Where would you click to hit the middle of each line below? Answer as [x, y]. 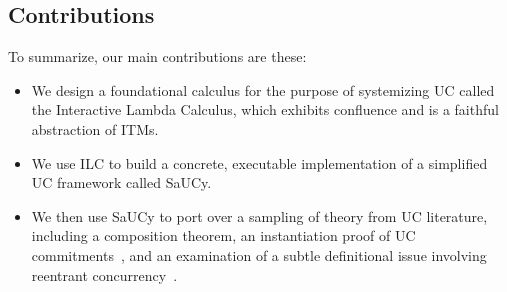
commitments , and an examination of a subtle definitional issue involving [259, 254]
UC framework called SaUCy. [121, 182]
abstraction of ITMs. [95, 128]
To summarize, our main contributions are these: [157, 56]
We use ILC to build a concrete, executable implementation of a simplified [259, 162]
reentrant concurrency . [104, 274]
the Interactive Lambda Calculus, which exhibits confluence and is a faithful [265, 109]
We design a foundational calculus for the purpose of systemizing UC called [263, 89]
